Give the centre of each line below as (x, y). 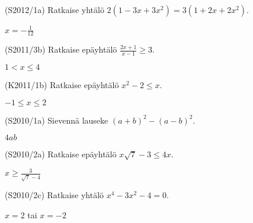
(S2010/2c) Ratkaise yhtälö (55, 195)
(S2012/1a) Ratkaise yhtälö (55, 9)
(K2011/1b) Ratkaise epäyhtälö (62, 85)
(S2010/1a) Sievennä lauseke (57, 120)
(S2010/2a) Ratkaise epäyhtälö (61, 154)
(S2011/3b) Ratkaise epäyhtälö (61, 49)
